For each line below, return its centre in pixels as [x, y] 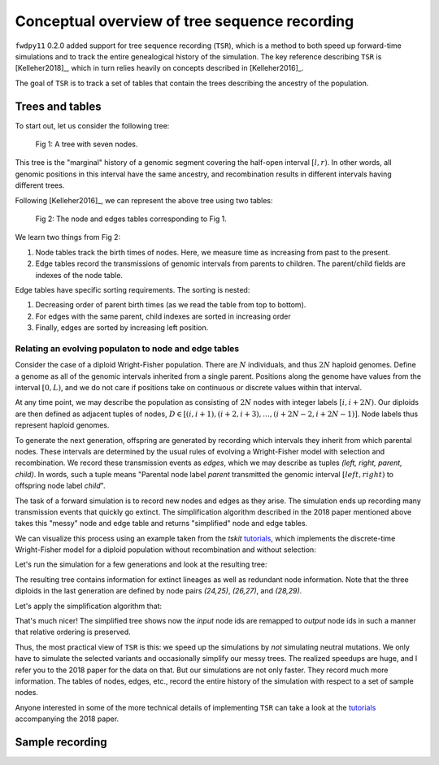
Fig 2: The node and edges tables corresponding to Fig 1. [131, 219]
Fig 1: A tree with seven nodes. [87, 144]
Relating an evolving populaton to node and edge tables [127, 348]
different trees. [40, 185]
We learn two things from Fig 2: [68, 237]
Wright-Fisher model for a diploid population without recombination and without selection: [165, 550]
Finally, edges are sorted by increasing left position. [122, 328]
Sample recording [61, 742]
